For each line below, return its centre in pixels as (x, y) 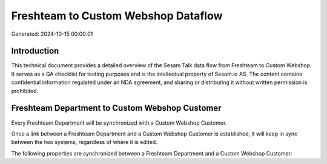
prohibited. (25, 91)
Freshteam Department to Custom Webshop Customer (116, 108)
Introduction (35, 51)
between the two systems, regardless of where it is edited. (84, 142)
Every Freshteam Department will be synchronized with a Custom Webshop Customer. (119, 123)
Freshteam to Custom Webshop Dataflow (117, 16)
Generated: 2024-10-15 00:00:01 (52, 34)
